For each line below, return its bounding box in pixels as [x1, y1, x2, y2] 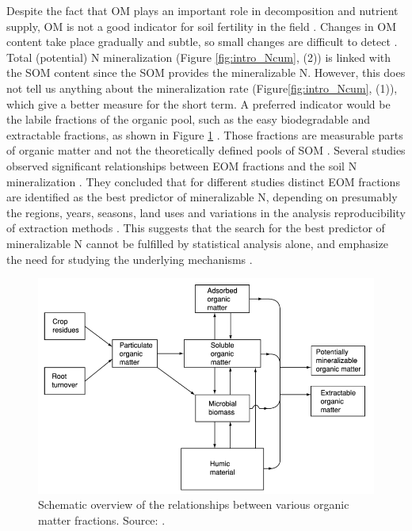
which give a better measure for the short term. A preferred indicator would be [6, 95, 391, 112]
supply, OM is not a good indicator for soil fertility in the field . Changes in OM [6, 17, 397, 34]
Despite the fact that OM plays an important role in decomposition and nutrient [6, 2, 399, 18]
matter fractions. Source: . [38, 511, 166, 528]
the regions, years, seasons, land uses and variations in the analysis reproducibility [6, 204, 406, 220]
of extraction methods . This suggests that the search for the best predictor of [6, 220, 385, 236]
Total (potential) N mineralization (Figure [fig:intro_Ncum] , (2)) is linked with [6, 48, 391, 65]
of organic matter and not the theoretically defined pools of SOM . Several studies [6, 142, 406, 159]
